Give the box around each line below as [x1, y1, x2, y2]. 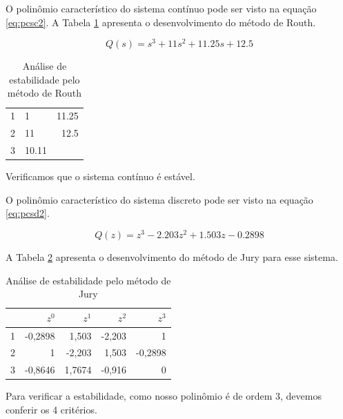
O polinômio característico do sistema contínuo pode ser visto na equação [6, 1, 317, 15]
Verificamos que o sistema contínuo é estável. [6, 169, 195, 184]
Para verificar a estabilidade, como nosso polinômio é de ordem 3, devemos [6, 389, 322, 403]
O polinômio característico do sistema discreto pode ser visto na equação [6, 192, 313, 206]
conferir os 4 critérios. [6, 402, 97, 416]
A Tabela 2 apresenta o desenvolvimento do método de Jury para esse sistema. [6, 249, 338, 264]
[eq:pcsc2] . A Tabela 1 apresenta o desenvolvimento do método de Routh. [6, 14, 316, 29]
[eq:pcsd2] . [6, 206, 50, 220]
